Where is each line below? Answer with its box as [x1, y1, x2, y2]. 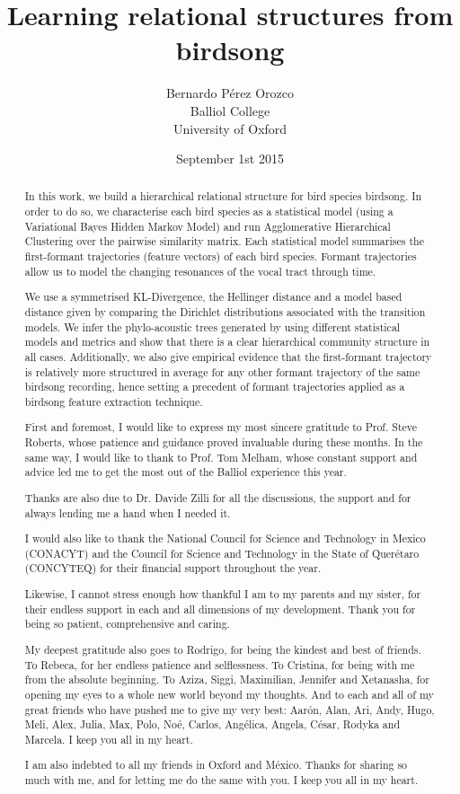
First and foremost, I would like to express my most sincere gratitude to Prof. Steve [24, 419, 418, 435]
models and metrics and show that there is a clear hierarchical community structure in [24, 334, 430, 349]
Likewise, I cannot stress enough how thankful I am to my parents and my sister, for [24, 587, 421, 602]
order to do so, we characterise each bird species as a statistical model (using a [24, 204, 394, 219]
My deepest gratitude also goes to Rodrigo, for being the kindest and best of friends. [24, 641, 421, 657]
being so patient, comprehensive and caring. [24, 616, 230, 631]
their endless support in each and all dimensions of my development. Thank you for [24, 601, 416, 616]
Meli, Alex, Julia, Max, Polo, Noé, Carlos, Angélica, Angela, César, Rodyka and [24, 717, 401, 732]
